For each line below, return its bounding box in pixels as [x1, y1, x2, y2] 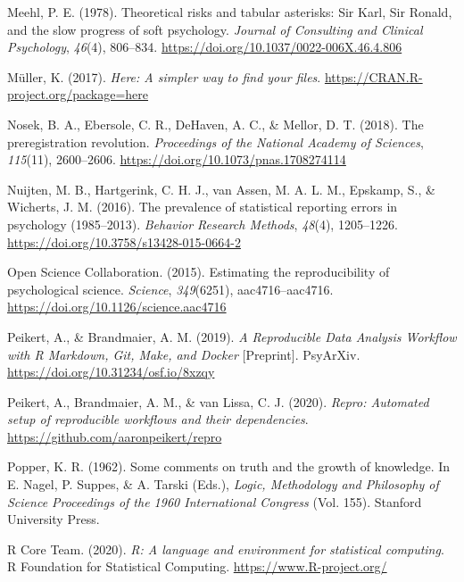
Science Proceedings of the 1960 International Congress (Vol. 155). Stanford [7, 492, 422, 511]
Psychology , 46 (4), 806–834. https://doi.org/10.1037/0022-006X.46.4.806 [7, 37, 402, 56]
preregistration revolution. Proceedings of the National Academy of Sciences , [7, 132, 424, 151]
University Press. [7, 510, 100, 528]
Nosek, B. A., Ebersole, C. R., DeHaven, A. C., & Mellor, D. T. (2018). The [7, 114, 424, 133]
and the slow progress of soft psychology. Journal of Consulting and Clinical [7, 20, 423, 38]
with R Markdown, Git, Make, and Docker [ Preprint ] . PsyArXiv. [7, 345, 360, 363]
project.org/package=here [7, 85, 149, 104]
